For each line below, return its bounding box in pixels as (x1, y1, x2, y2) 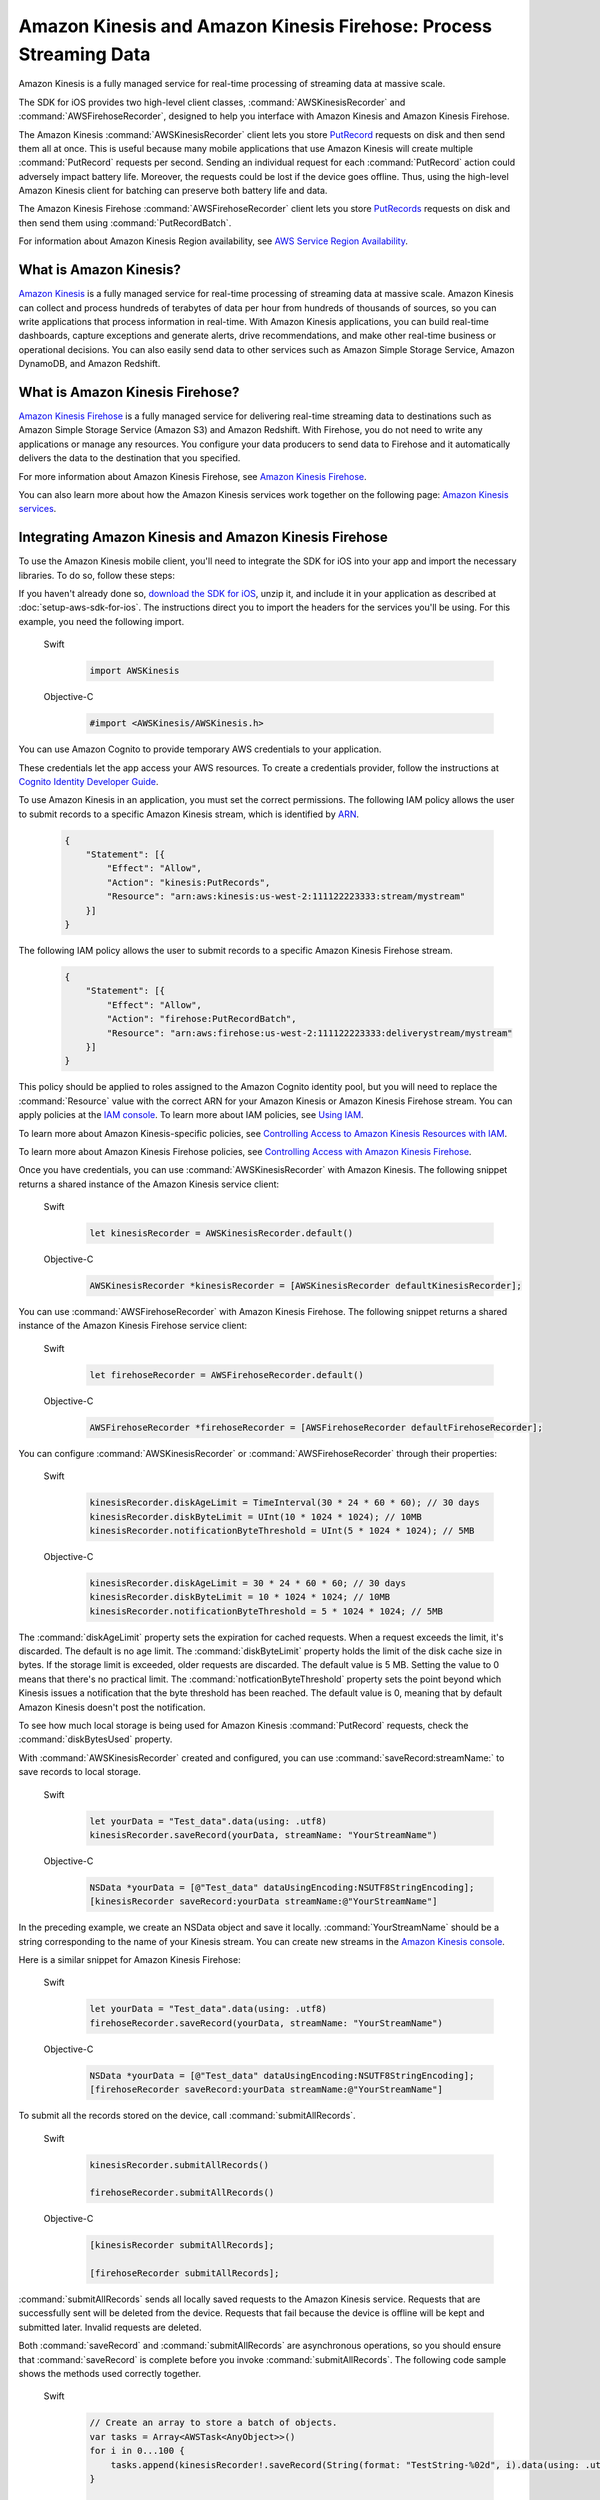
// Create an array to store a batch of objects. (89, 2417, 338, 2429)
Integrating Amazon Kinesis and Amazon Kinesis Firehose (18, 529, 389, 546)
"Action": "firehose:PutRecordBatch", (106, 1013, 297, 1025)
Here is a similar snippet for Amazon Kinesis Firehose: (18, 1954, 241, 1966)
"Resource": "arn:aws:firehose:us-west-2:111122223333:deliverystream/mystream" (106, 1027, 514, 1039)
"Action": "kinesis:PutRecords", (106, 876, 271, 888)
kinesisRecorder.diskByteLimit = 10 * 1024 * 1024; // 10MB (89, 1591, 391, 1603)
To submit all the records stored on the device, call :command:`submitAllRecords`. (18, 2110, 356, 2122)
